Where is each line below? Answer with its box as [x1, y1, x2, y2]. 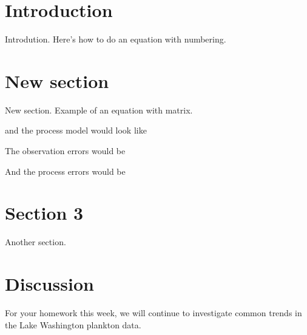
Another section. [5, 235, 66, 248]
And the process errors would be [5, 164, 126, 177]
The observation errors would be [5, 144, 126, 157]
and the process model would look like [5, 124, 147, 137]
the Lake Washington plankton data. [5, 318, 141, 331]
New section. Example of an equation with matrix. [5, 103, 193, 116]
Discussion [5, 271, 94, 296]
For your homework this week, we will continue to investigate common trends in [5, 306, 302, 319]
